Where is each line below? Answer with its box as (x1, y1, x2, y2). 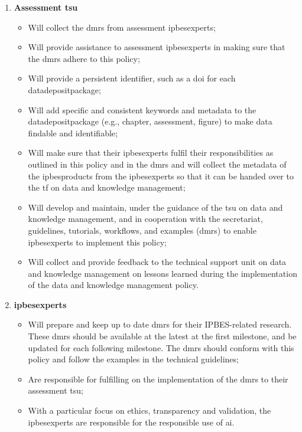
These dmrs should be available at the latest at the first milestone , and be (28, 330, 297, 342)
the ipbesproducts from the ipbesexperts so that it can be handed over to (28, 169, 294, 182)
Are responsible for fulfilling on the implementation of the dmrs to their (28, 372, 288, 385)
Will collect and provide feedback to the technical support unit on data (28, 256, 287, 268)
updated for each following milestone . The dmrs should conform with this (28, 341, 294, 354)
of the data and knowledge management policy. (28, 279, 199, 291)
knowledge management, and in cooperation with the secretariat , (28, 212, 263, 225)
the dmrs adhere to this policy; (28, 52, 140, 64)
